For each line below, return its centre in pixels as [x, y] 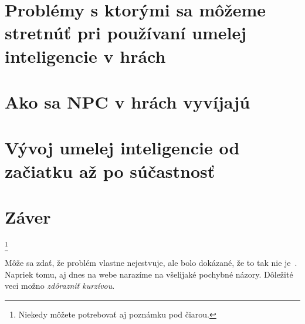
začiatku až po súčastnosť [110, 171]
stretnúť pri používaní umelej [126, 33]
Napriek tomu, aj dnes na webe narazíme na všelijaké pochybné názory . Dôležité [149, 274]
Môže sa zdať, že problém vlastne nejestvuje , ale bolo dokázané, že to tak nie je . [151, 263]
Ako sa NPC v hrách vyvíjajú [128, 101]
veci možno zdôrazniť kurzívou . [60, 286]
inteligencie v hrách [85, 55]
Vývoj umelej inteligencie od [122, 148]
